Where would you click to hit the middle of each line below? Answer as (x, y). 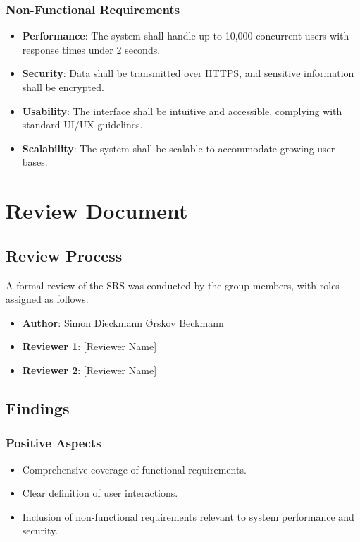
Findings (38, 408)
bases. (35, 162)
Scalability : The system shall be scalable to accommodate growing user (179, 148)
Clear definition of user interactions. (100, 493)
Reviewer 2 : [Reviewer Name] (89, 369)
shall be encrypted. (63, 87)
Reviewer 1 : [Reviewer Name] (89, 346)
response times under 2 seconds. (91, 49)
